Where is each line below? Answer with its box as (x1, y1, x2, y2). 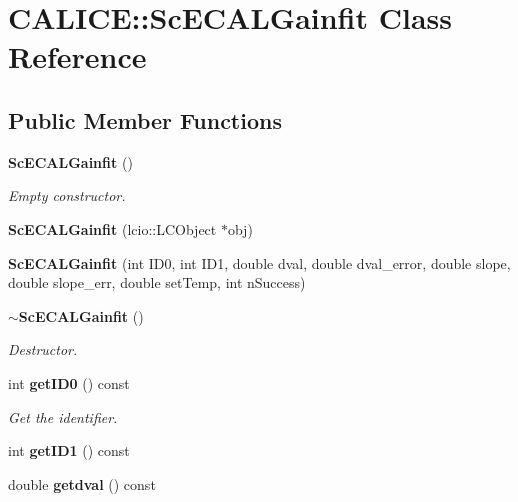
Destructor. (8, 339, 78, 360)
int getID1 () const (8, 440, 130, 461)
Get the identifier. (8, 406, 118, 427)
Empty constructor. (8, 185, 126, 206)
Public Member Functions (8, 104, 282, 135)
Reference (8, 36, 147, 77)
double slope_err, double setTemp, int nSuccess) (8, 272, 306, 293)
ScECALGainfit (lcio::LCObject (8, 218, 217, 239)
